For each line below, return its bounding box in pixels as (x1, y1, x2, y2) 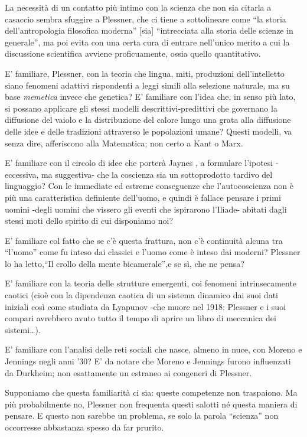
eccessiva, (5, 168, 39, 180)
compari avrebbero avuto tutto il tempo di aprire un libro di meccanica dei (5, 312, 276, 324)
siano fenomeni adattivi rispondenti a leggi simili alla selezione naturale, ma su (5, 79, 290, 91)
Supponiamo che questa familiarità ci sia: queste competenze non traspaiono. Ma (5, 386, 298, 399)
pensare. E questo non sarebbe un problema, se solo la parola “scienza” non (5, 409, 279, 422)
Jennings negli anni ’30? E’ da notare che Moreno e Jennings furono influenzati (5, 355, 291, 367)
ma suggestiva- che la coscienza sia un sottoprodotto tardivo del (41, 168, 273, 180)
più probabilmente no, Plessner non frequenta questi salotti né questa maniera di (5, 397, 298, 410)
